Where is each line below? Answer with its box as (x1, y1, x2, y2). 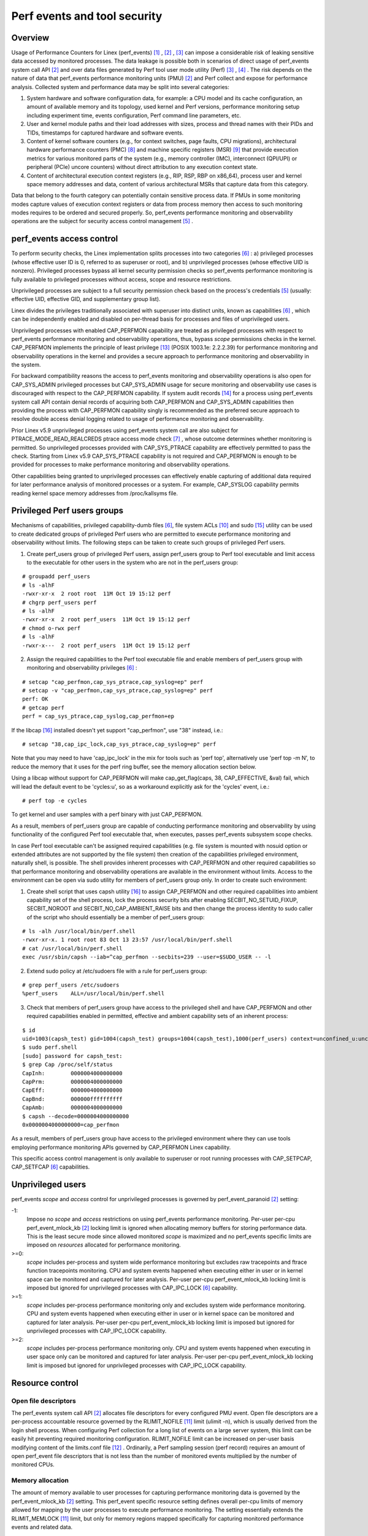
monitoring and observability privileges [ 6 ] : (26, 664, 137, 672)
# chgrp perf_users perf (22, 599, 97, 606)
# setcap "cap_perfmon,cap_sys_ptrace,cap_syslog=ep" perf (22, 678, 204, 685)
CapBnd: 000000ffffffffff (22, 1095, 123, 1102)
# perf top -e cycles (22, 797, 87, 804)
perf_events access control (11, 233, 118, 244)
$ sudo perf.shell (22, 1044, 78, 1051)
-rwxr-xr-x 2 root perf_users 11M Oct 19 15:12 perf (22, 616, 191, 623)
